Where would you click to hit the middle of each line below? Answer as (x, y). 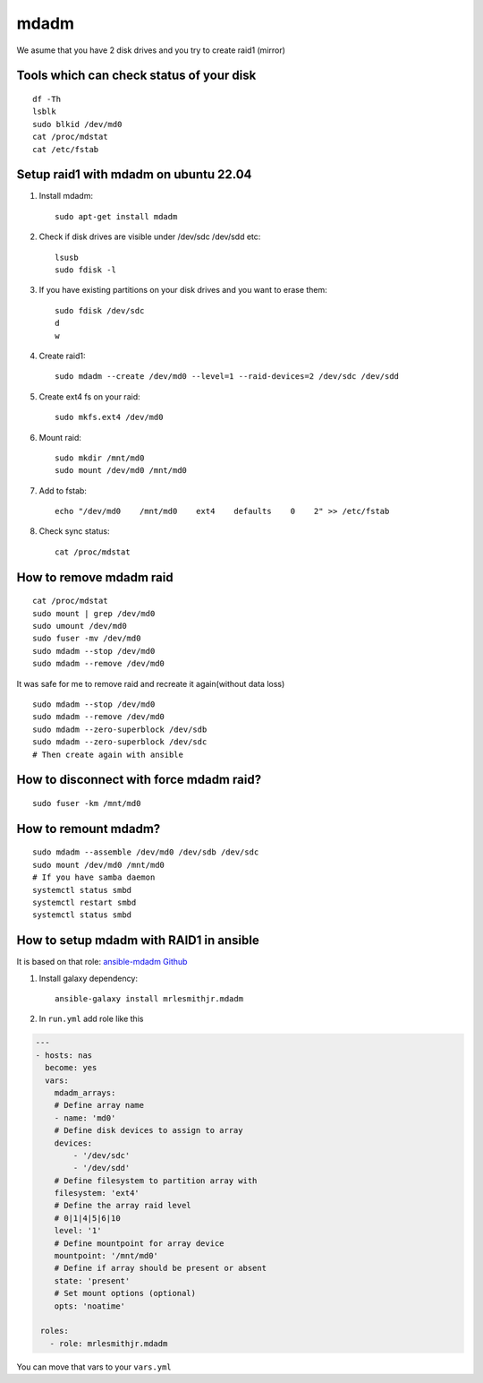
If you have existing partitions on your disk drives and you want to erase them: (183, 290)
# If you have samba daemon (94, 877)
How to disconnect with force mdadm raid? (139, 780)
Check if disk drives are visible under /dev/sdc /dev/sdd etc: (150, 236)
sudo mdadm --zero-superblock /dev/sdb (120, 729)
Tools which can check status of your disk (136, 76)
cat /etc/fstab (66, 149)
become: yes (71, 1068)
